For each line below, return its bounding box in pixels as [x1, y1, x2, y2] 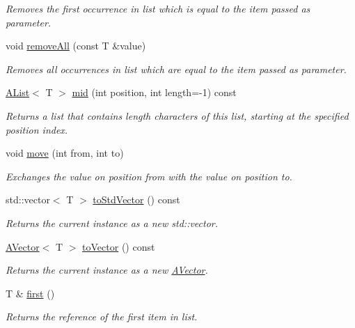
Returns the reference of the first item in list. [6, 309, 198, 324]
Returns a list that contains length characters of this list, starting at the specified [6, 108, 349, 123]
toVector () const [82, 239, 155, 253]
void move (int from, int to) [6, 146, 124, 160]
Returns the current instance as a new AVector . [6, 263, 208, 277]
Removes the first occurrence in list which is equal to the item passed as [6, 1, 310, 15]
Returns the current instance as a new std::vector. [6, 215, 219, 230]
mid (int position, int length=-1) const [72, 85, 237, 100]
